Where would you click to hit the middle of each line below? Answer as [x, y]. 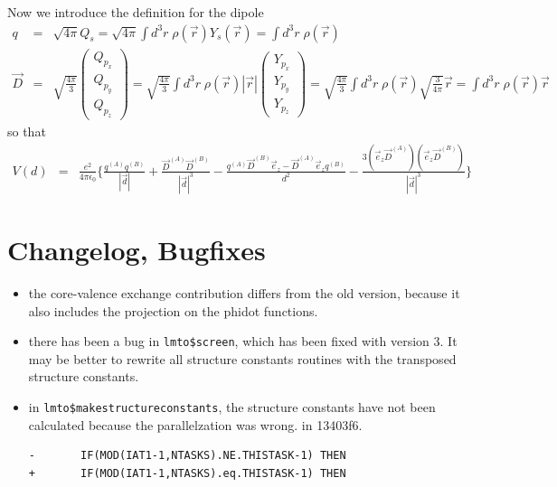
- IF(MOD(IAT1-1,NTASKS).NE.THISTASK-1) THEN [187, 456]
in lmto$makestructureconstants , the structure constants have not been [232, 407]
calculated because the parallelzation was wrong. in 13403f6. [195, 424]
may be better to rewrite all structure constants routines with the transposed [242, 358]
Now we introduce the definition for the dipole [136, 12]
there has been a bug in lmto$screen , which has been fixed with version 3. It [243, 341]
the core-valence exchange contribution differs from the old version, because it [244, 293]
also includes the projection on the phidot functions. [173, 310]
